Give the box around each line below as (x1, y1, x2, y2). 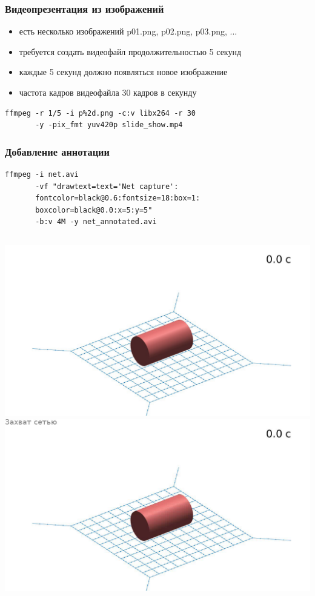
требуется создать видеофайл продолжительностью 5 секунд (19, 45, 242, 58)
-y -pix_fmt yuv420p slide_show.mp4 (35, 121, 183, 130)
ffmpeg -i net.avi (5, 170, 79, 179)
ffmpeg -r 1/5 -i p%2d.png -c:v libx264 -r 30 (5, 108, 196, 118)
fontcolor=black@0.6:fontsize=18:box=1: (35, 194, 201, 203)
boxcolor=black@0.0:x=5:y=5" (35, 205, 153, 214)
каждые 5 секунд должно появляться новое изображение (19, 65, 228, 78)
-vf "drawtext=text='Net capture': (35, 182, 179, 191)
